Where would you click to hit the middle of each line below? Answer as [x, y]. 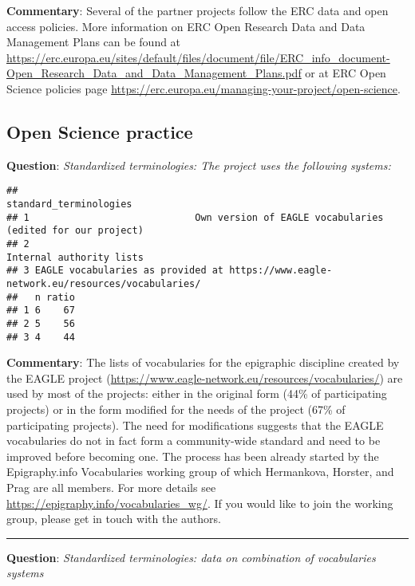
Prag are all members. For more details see [111, 487]
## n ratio [41, 297]
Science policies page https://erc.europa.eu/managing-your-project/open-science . [204, 88]
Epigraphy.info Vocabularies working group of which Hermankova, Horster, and [200, 472]
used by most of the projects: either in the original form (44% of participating [197, 393]
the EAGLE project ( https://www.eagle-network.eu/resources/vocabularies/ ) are [205, 378]
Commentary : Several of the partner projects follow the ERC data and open [198, 10]
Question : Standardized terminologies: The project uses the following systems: [199, 165]
